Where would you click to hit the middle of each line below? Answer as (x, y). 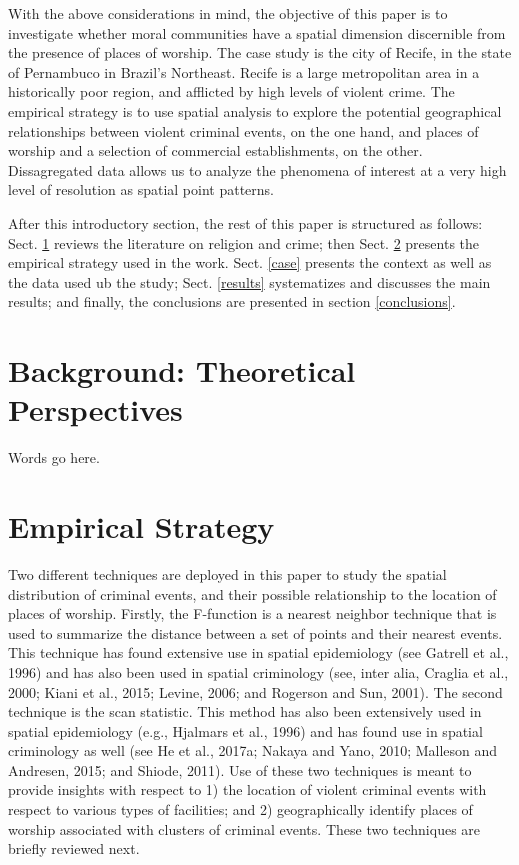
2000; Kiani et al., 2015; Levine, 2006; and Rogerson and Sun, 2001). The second (255, 691)
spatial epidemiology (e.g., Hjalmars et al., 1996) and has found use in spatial (245, 730)
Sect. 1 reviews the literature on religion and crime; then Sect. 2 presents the (243, 242)
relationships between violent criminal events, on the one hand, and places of (243, 130)
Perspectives (95, 409)
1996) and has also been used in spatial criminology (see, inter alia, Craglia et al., (258, 671)
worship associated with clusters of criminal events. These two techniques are (244, 828)
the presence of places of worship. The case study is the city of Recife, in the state (260, 52)
